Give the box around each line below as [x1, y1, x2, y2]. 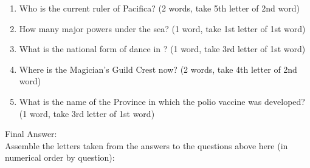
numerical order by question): [5, 151, 115, 164]
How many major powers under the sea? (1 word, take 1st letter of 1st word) [19, 22, 306, 35]
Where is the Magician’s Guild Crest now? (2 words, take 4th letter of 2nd [19, 62, 297, 75]
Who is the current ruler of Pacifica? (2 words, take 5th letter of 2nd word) [19, 2, 300, 14]
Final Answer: [5, 127, 57, 140]
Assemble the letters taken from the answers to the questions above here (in [5, 139, 288, 152]
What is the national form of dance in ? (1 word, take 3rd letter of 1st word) [19, 42, 306, 55]
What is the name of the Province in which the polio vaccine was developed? [19, 95, 305, 107]
